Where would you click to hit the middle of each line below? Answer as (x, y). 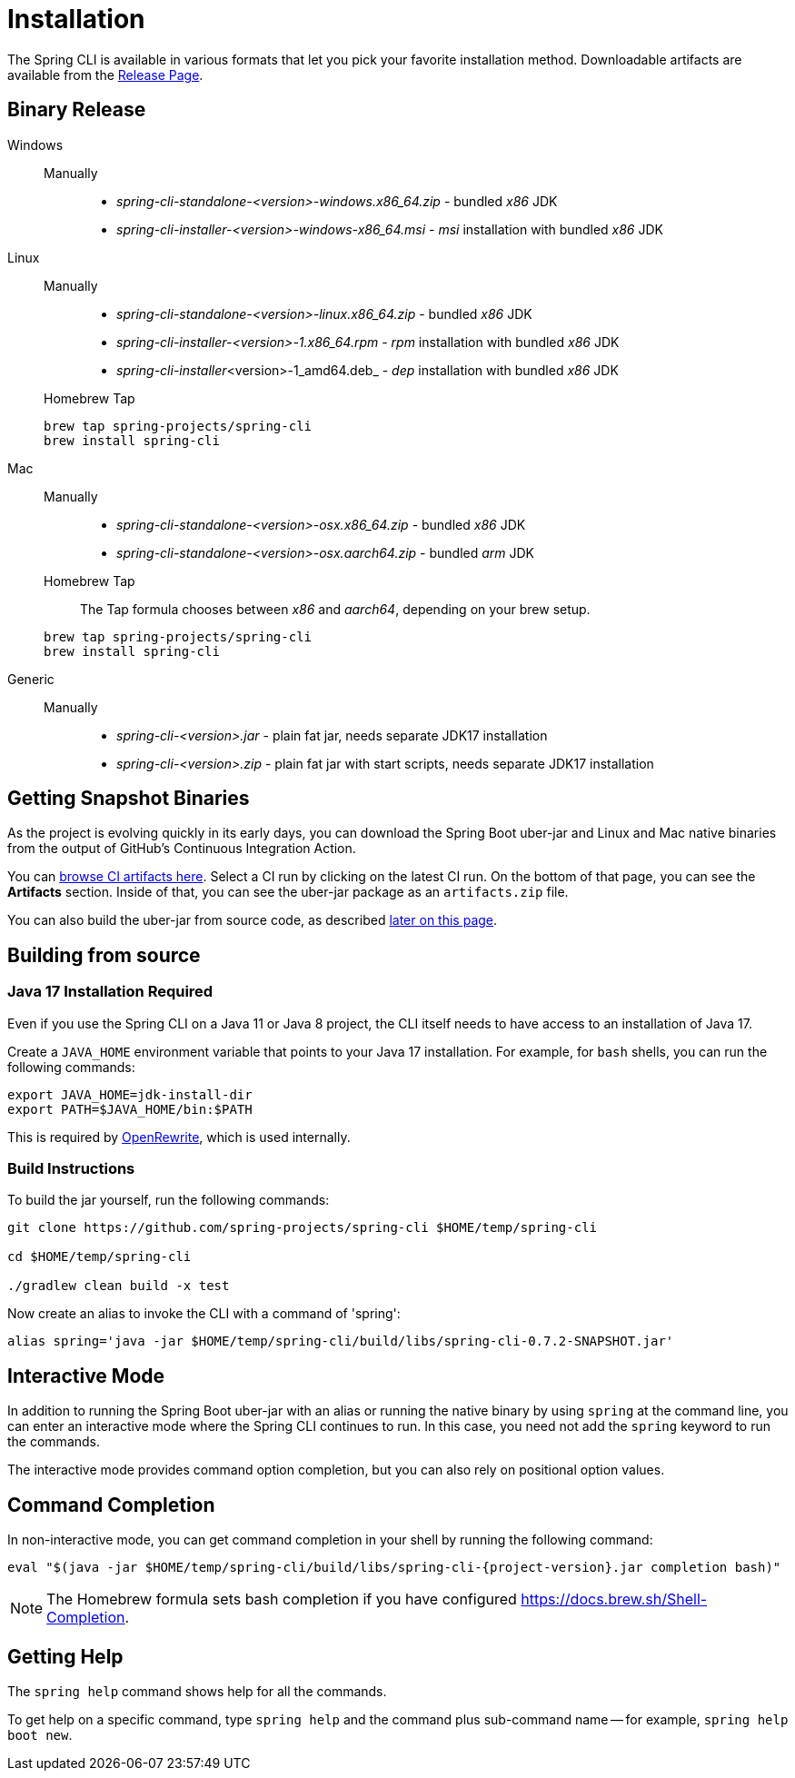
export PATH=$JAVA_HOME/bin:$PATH (130, 1109)
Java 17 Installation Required (110, 992)
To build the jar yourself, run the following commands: (169, 1200)
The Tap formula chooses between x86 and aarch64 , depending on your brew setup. (335, 609)
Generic (31, 679)
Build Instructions (71, 1169)
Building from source (104, 955)
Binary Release (77, 110)
